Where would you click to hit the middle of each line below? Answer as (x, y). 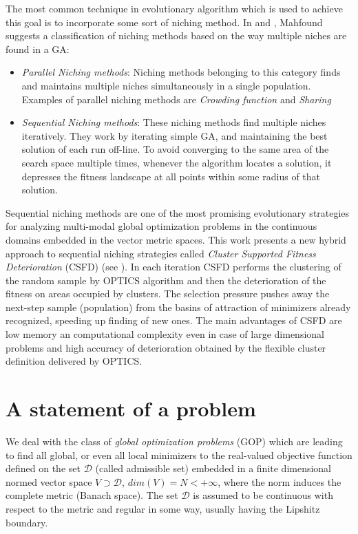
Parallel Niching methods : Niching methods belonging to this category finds (181, 72)
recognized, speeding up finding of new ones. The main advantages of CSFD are (174, 320)
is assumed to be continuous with (263, 495)
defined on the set (43, 468)
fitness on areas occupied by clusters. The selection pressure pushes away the (168, 293)
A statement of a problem (131, 408)
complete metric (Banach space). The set (92, 495)
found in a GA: (38, 49)
